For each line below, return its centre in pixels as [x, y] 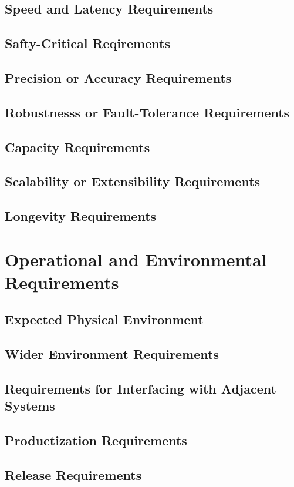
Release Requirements [73, 474]
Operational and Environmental [136, 259]
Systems [30, 406]
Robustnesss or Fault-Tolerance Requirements [147, 112]
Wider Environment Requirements [112, 354]
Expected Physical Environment [104, 319]
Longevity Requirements [81, 216]
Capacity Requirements [77, 147]
